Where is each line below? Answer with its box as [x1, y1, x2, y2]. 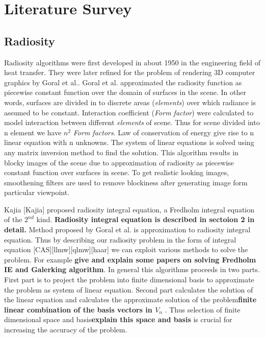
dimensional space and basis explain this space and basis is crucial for [4, 314, 232, 325]
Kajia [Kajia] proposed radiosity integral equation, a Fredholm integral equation [4, 204, 255, 214]
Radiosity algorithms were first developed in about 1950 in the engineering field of [4, 57, 261, 67]
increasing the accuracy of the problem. [4, 324, 127, 335]
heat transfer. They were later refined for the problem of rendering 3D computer [4, 67, 255, 78]
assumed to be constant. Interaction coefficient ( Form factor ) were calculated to [4, 107, 254, 117]
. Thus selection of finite [165, 304, 241, 315]
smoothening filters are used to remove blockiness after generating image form [4, 177, 248, 187]
